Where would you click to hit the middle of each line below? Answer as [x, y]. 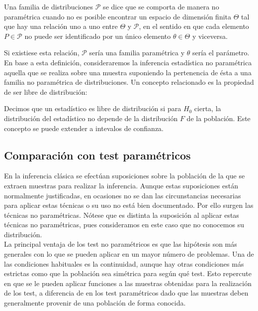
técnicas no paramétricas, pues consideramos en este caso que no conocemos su [124, 225]
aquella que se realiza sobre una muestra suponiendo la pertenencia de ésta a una [128, 72]
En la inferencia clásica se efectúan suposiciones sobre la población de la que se [125, 176]
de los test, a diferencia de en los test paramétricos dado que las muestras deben [126, 293]
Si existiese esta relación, [42, 53]
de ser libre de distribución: [46, 91]
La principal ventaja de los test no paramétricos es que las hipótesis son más [121, 244]
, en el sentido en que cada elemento [194, 26]
